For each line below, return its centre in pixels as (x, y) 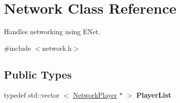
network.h (57, 48)
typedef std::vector (32, 94)
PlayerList (154, 94)
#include (18, 48)
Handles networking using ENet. (52, 31)
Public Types (38, 74)
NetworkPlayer (95, 94)
